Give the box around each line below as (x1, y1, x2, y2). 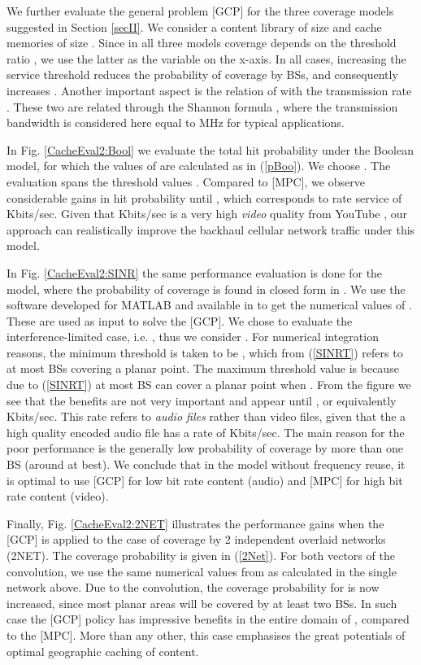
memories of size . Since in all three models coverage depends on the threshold (7, 34, 397, 51)
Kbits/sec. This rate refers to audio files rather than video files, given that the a (7, 408, 406, 425)
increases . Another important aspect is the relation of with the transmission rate (7, 81, 412, 98)
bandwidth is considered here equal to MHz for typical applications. (7, 114, 345, 131)
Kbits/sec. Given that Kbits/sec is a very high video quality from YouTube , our (7, 205, 408, 222)
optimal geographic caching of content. (7, 642, 199, 659)
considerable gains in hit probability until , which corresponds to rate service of (7, 189, 402, 206)
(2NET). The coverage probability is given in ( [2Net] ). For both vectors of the (7, 547, 395, 563)
